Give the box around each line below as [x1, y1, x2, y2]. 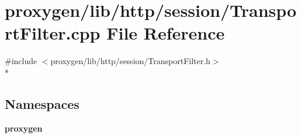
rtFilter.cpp [5, 21, 101, 45]
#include [5, 55, 37, 67]
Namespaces [5, 94, 79, 112]
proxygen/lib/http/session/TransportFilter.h [50, 55, 210, 67]
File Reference [106, 21, 225, 45]
